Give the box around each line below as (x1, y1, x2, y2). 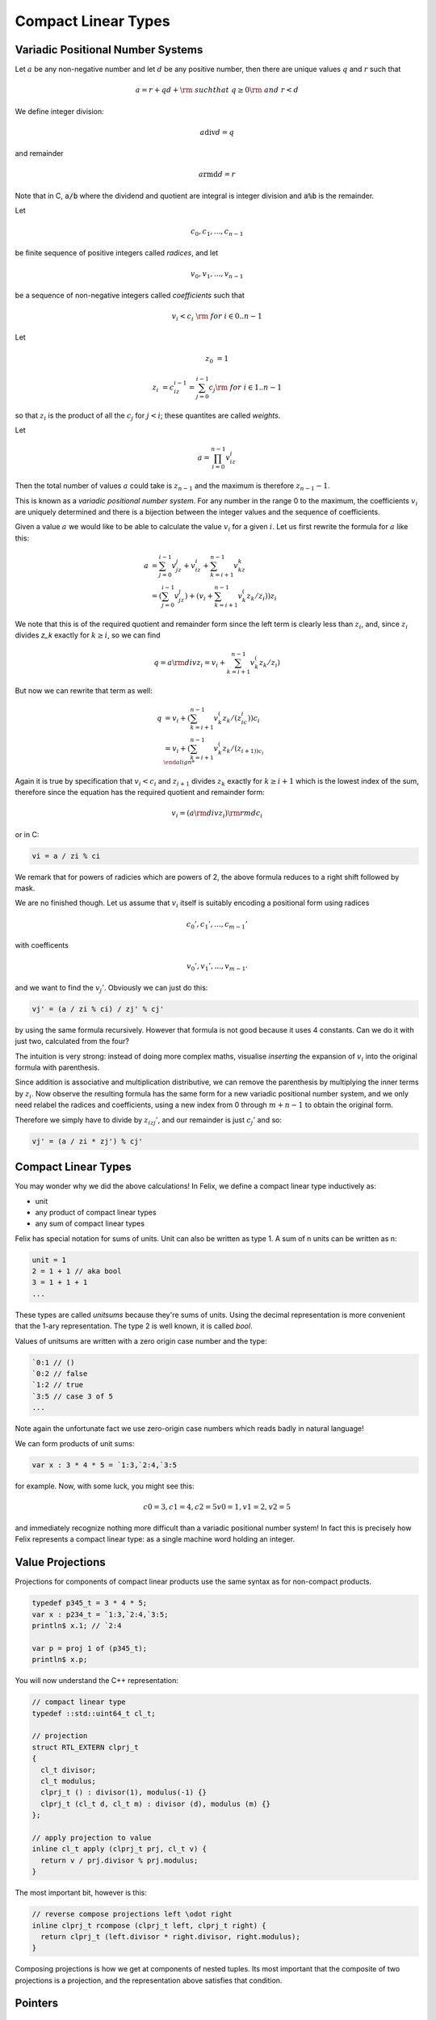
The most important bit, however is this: (15, 1887, 147, 1898)
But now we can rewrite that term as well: (15, 685, 153, 695)
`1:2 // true (31, 1380, 84, 1390)
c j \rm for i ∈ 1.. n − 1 (208, 383, 283, 393)
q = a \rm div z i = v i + (153, 659, 226, 669)
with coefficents (15, 941, 69, 950)
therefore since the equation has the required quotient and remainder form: (15, 788, 266, 797)
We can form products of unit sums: (15, 1438, 135, 1448)
